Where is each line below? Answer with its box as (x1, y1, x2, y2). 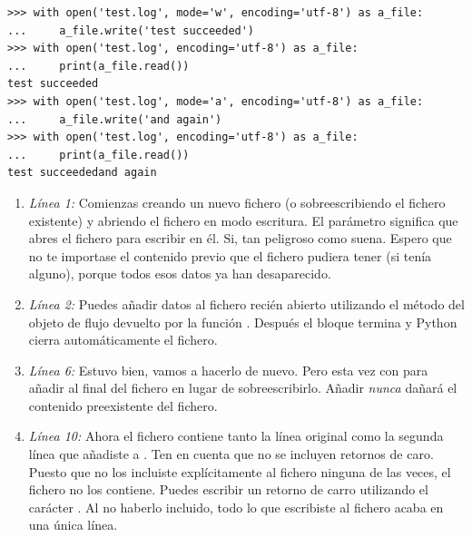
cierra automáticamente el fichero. (28, 330, 218, 349)
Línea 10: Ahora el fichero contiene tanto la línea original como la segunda (28, 426, 444, 445)
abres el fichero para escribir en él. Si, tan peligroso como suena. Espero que (28, 229, 452, 248)
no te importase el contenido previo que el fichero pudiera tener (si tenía (28, 246, 432, 265)
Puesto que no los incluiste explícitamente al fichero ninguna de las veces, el (28, 462, 451, 481)
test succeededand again (7, 166, 157, 180)
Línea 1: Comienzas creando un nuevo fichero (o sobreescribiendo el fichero (28, 192, 446, 211)
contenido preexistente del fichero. (28, 395, 218, 415)
